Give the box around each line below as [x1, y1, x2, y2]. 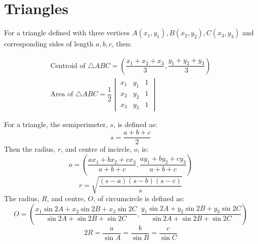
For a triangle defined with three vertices [4, 27, 130, 38]
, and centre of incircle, [61, 144, 132, 154]
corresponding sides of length [4, 38, 94, 49]
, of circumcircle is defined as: [93, 193, 185, 204]
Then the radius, [4, 144, 56, 154]
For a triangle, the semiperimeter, [4, 119, 108, 130]
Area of [50, 91, 73, 98]
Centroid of [50, 62, 85, 70]
